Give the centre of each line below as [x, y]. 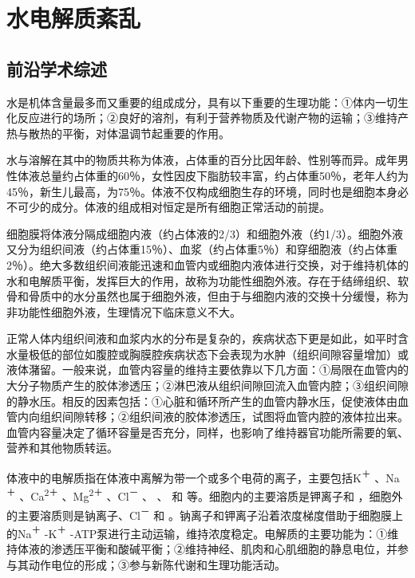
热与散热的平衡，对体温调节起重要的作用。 [118, 133]
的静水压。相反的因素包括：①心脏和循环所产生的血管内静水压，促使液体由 [202, 401]
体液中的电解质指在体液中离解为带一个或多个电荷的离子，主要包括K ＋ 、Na [203, 476]
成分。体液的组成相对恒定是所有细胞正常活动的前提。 [190, 207]
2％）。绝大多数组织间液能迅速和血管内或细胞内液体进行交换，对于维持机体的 [207, 264]
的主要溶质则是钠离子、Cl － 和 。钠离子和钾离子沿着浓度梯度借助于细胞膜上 [205, 513]
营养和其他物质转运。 [62, 448]
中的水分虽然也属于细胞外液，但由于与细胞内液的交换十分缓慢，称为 [229, 296]
